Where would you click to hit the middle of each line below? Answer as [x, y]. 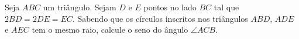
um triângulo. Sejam [80, 7]
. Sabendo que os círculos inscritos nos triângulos [160, 18]
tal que [226, 7]
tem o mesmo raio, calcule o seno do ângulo [110, 30]
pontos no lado [170, 7]
